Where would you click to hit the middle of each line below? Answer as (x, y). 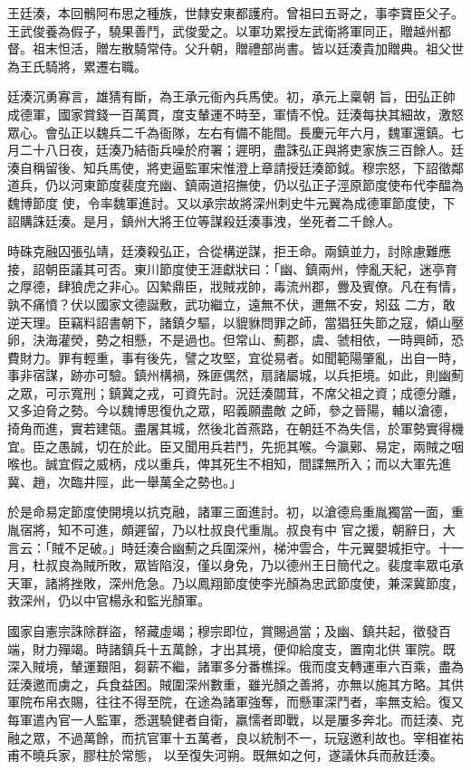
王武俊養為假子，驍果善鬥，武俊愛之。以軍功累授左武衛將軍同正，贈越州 (223, 30)
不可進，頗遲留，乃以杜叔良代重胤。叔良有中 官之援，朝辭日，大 (263, 530)
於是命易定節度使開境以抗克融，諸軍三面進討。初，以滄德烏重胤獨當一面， (229, 512)
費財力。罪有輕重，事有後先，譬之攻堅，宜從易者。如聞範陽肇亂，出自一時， (235, 357)
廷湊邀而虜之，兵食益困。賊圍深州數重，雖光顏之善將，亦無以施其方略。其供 (235, 684)
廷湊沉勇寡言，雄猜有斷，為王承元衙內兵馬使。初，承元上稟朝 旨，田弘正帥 (231, 96)
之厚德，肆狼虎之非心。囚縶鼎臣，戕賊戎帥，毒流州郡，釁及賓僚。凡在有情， (235, 286)
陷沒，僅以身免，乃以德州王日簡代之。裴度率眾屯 (305, 565)
